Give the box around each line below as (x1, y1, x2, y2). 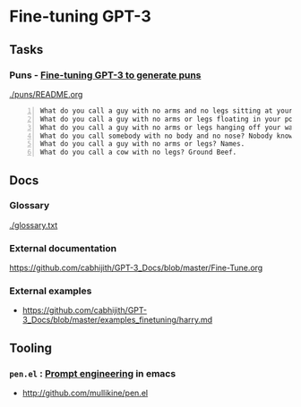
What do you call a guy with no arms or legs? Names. (39, 140, 245, 148)
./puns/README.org (9, 89, 83, 99)
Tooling (9, 340, 52, 355)
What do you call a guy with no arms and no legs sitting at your (39, 106, 294, 115)
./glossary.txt (9, 219, 58, 230)
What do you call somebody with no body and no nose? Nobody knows (39, 131, 297, 140)
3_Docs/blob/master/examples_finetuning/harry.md (21, 315, 213, 326)
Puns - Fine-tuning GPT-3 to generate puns (9, 69, 202, 81)
